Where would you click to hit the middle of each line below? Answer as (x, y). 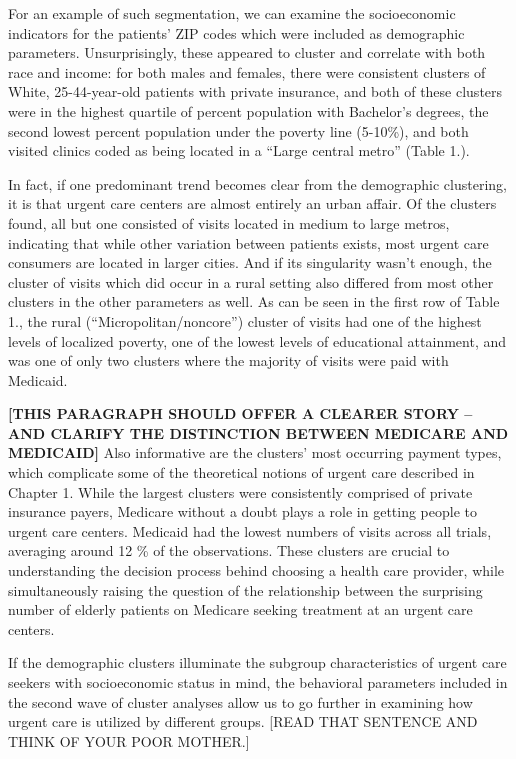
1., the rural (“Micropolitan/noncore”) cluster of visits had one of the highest (245, 320)
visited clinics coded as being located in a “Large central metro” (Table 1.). (239, 150)
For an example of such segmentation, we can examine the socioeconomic (232, 13)
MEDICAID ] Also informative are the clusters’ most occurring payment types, (255, 452)
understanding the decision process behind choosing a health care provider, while (256, 570)
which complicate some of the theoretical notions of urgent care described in (241, 472)
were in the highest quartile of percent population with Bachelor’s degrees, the (248, 110)
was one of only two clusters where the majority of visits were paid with (228, 360)
